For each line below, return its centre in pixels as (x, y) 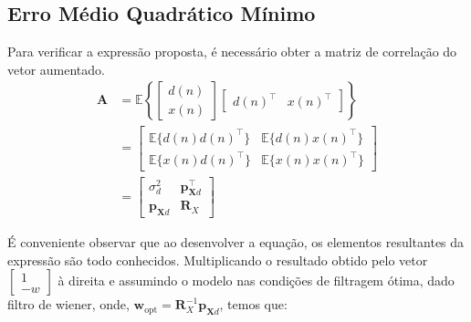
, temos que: (253, 304)
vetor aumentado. (56, 69)
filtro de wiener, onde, (68, 304)
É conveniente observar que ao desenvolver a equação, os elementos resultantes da (236, 242)
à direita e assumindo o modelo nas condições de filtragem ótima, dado (256, 280)
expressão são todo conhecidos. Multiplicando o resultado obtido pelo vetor (218, 260)
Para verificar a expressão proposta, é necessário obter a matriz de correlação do (232, 52)
